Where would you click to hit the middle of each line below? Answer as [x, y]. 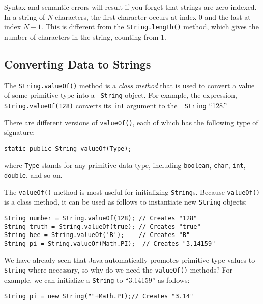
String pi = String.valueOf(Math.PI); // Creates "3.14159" [110, 244]
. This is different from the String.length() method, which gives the [150, 27]
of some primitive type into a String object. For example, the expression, [121, 95]
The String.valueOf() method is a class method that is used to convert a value [129, 85]
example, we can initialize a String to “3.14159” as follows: [97, 280]
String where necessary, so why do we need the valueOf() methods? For [119, 270]
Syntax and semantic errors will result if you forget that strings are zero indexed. [130, 7]
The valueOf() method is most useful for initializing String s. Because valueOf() [132, 192]
